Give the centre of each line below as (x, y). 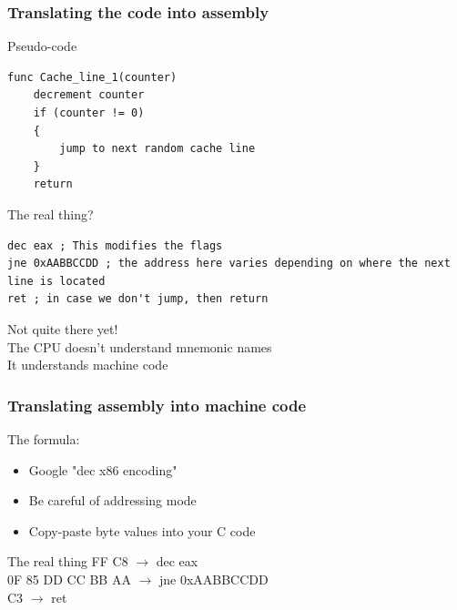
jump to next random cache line (157, 149)
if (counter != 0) (89, 113)
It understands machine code (88, 365)
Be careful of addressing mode (112, 500)
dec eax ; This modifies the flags (115, 245)
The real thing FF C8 (68, 561)
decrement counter (89, 95)
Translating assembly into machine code (157, 405)
